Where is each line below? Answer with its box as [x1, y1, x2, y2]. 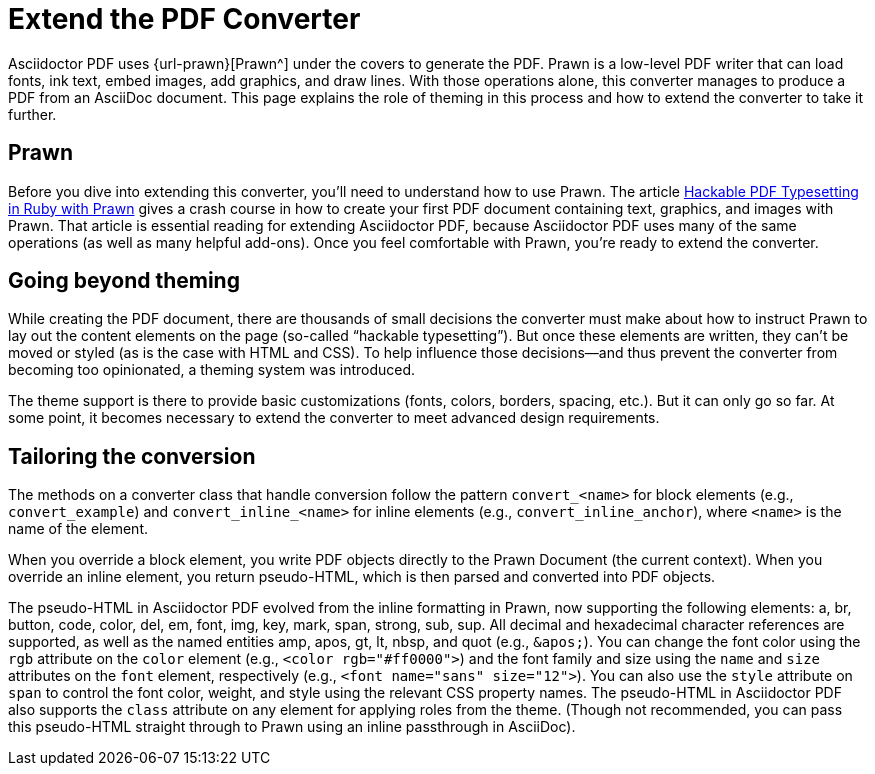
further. [8, 105, 57, 123]
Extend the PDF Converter [8, 2, 361, 36]
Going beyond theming [8, 268, 240, 294]
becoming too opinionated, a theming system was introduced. [8, 361, 416, 379]
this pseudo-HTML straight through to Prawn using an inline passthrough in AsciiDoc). [8, 718, 576, 736]
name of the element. [8, 520, 148, 538]
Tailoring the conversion [8, 443, 256, 469]
